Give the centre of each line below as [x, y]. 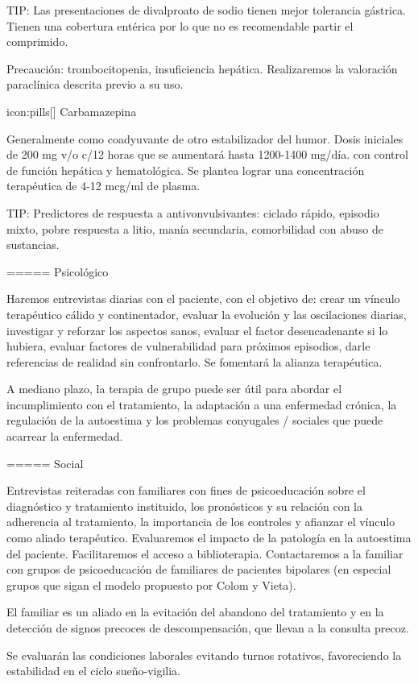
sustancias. [33, 245]
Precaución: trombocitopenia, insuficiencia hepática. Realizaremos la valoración [202, 68]
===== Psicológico [58, 271]
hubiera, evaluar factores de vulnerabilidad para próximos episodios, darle [188, 346]
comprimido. [37, 41]
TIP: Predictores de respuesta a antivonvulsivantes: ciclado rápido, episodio [193, 212]
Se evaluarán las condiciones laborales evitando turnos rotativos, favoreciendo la [204, 655]
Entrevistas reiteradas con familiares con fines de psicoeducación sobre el [186, 490]
